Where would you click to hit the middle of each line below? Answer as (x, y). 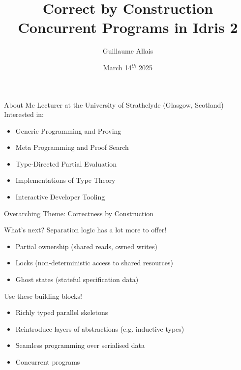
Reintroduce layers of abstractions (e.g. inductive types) (100, 328)
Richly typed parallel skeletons (62, 312)
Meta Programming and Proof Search (72, 147)
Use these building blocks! (43, 296)
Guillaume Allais (128, 51)
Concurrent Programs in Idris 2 (128, 27)
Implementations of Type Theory (65, 180)
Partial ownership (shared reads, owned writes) (86, 246)
